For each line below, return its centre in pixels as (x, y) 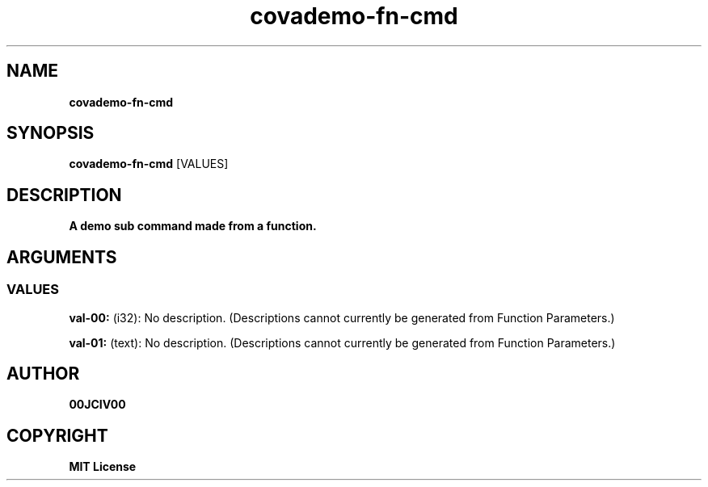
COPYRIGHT (57, 435)
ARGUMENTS (62, 257)
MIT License (103, 467)
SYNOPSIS (51, 133)
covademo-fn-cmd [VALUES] (149, 164)
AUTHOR (43, 373)
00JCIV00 (97, 405)
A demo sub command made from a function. (193, 226)
